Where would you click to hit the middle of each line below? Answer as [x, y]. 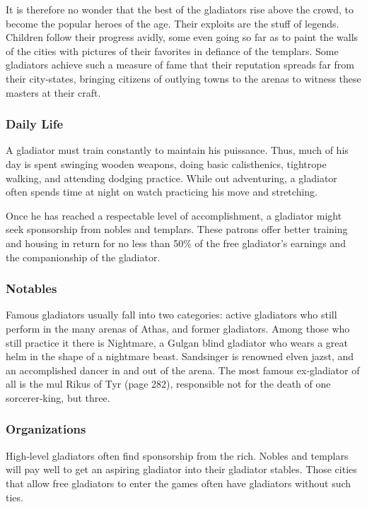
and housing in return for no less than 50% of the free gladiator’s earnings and [176, 243]
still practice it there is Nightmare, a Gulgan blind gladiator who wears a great [177, 342]
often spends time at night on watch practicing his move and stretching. [162, 192]
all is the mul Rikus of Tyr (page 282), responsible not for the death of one [168, 384]
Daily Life [35, 124]
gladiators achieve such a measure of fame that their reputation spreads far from [180, 65]
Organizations [46, 429]
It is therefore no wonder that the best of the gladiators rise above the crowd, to [180, 9]
